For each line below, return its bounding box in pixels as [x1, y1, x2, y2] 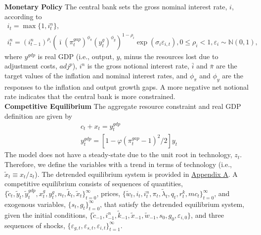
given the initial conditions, [4, 209, 87, 220]
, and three [191, 209, 224, 220]
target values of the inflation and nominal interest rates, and [4, 70, 188, 80]
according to [4, 11, 42, 21]
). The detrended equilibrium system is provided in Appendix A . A [35, 168, 238, 179]
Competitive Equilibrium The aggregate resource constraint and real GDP [4, 101, 241, 111]
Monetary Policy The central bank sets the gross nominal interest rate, [4, 1, 227, 11]
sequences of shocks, [4, 220, 65, 230]
